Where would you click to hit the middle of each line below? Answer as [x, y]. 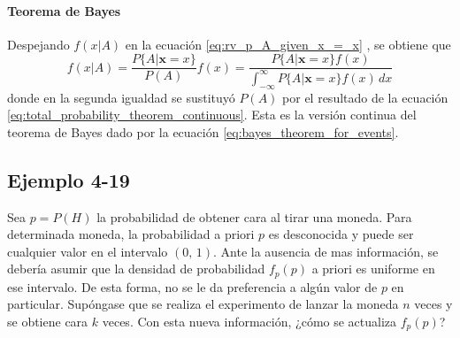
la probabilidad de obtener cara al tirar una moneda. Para [254, 216]
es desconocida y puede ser [341, 234]
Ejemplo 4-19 [69, 179]
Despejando [38, 44]
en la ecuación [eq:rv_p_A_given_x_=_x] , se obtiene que [288, 44]
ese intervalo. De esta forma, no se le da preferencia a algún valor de [192, 286]
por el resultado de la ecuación [365, 97]
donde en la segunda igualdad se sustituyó [121, 97]
